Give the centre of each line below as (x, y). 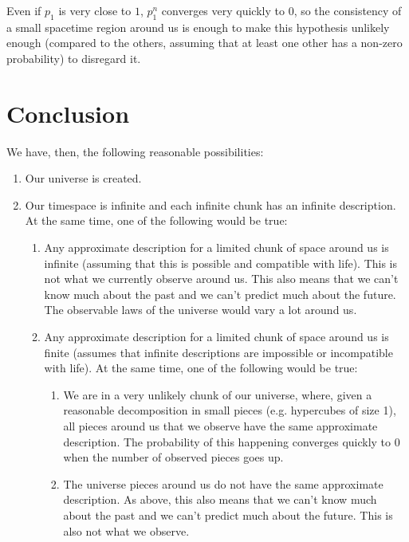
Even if (24, 10)
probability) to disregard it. (74, 58)
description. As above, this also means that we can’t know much (220, 499)
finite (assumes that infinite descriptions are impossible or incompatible (218, 352)
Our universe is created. (83, 178)
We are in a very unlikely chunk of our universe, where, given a (218, 394)
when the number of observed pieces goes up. (173, 457)
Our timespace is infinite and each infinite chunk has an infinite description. (210, 204)
